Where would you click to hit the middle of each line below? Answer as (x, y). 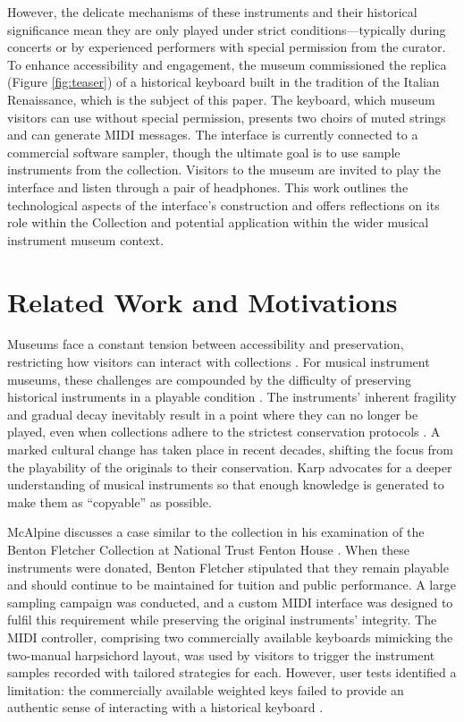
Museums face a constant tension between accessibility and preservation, (206, 344)
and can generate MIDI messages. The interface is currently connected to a (213, 135)
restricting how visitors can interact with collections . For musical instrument (219, 362)
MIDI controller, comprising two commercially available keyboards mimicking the (230, 637)
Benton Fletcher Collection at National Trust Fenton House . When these (209, 549)
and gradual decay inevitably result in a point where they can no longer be (213, 414)
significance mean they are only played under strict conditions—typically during (227, 29)
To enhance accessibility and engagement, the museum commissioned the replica (227, 64)
